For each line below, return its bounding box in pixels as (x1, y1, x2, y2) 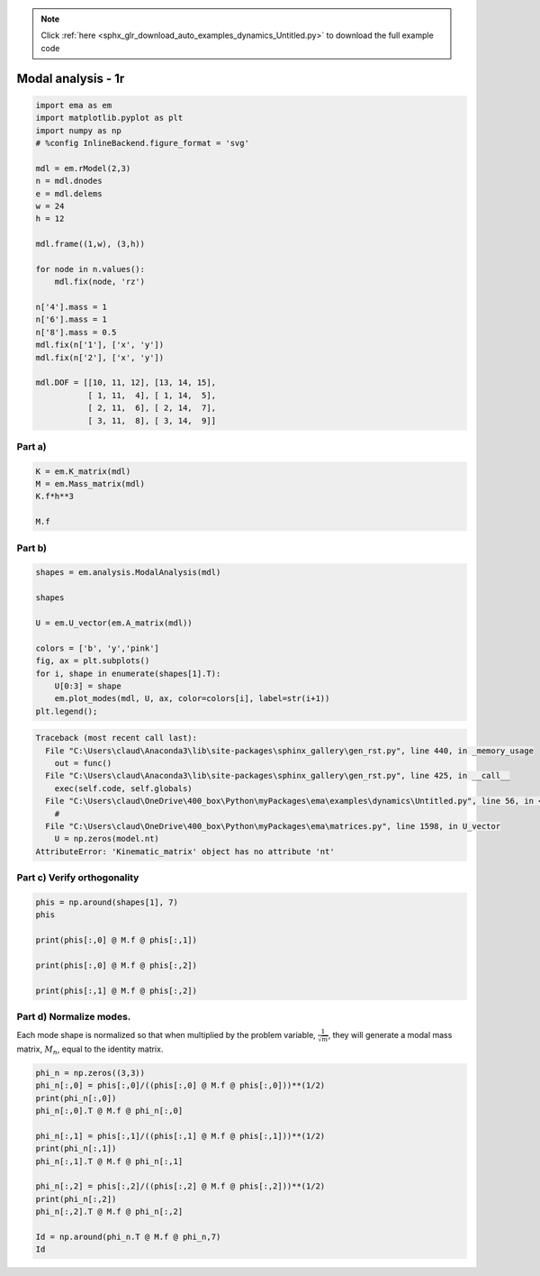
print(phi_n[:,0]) (35, 1093, 117, 1103)
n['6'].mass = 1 (35, 314, 108, 324)
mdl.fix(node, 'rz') (54, 277, 146, 287)
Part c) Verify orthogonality (16, 871, 139, 884)
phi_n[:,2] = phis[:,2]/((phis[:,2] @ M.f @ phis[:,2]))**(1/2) (35, 1181, 326, 1191)
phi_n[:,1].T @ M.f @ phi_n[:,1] (35, 1156, 184, 1166)
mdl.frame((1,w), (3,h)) (35, 239, 146, 250)
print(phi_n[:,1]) (35, 1144, 117, 1153)
